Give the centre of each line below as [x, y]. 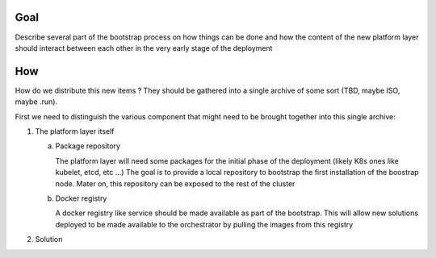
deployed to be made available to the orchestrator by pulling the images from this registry [204, 224]
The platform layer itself [75, 131]
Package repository [88, 146]
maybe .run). [36, 102]
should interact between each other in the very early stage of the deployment [144, 48]
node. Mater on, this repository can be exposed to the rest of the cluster [175, 183]
